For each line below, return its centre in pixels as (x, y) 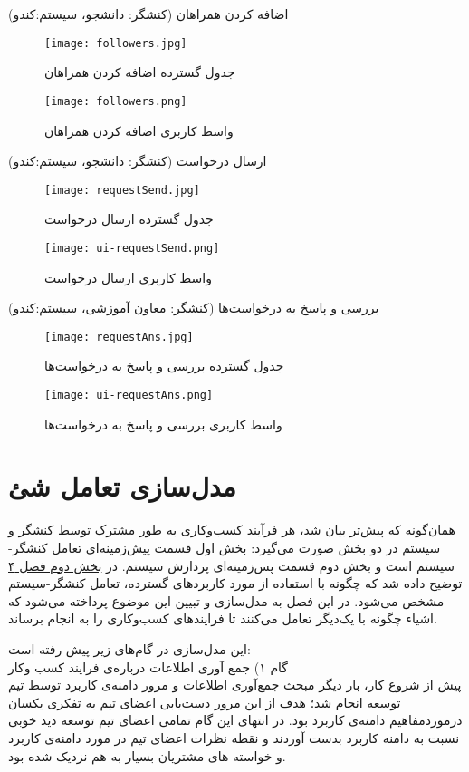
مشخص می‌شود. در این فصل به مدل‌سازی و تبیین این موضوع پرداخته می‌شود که (226, 600)
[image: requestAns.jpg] (119, 337)
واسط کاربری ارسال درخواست (128, 277)
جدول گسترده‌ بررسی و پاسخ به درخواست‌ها (164, 366)
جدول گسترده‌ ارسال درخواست (129, 219)
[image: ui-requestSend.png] (132, 248)
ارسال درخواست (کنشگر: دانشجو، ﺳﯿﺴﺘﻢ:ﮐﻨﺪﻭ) (138, 161)
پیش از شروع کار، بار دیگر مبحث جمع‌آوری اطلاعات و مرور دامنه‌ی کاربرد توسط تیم (235, 685)
